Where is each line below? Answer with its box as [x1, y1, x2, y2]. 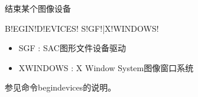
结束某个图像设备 [5, 2, 71, 14]
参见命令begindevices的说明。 [5, 81, 116, 93]
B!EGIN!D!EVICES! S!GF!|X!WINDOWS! [5, 22, 159, 34]
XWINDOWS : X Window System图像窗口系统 [18, 61, 194, 73]
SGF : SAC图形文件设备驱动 [18, 42, 126, 54]
